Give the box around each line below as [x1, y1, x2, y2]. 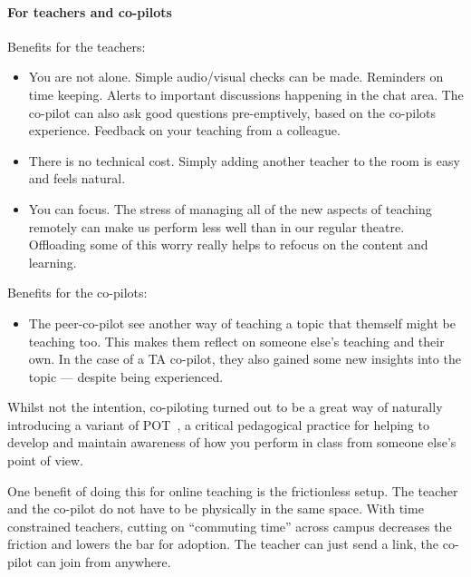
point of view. [7, 451, 84, 470]
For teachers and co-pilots [7, 2, 172, 21]
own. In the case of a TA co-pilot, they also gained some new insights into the [28, 349, 461, 368]
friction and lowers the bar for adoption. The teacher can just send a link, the [7, 534, 439, 553]
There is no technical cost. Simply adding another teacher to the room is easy [28, 151, 460, 170]
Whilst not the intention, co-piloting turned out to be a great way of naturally [7, 397, 443, 416]
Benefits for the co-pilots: [7, 283, 148, 302]
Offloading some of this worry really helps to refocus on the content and [28, 235, 428, 254]
